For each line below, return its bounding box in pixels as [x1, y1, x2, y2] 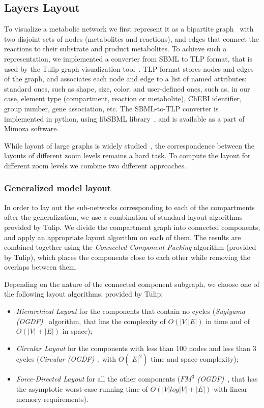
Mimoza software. [4, 123, 59, 134]
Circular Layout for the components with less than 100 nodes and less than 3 [16, 342, 256, 353]
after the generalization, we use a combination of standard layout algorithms [4, 212, 243, 222]
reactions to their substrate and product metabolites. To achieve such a [4, 43, 227, 54]
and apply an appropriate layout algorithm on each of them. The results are [4, 231, 241, 242]
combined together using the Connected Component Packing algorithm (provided [4, 242, 256, 252]
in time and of [206, 315, 250, 326]
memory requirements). [16, 393, 89, 404]
